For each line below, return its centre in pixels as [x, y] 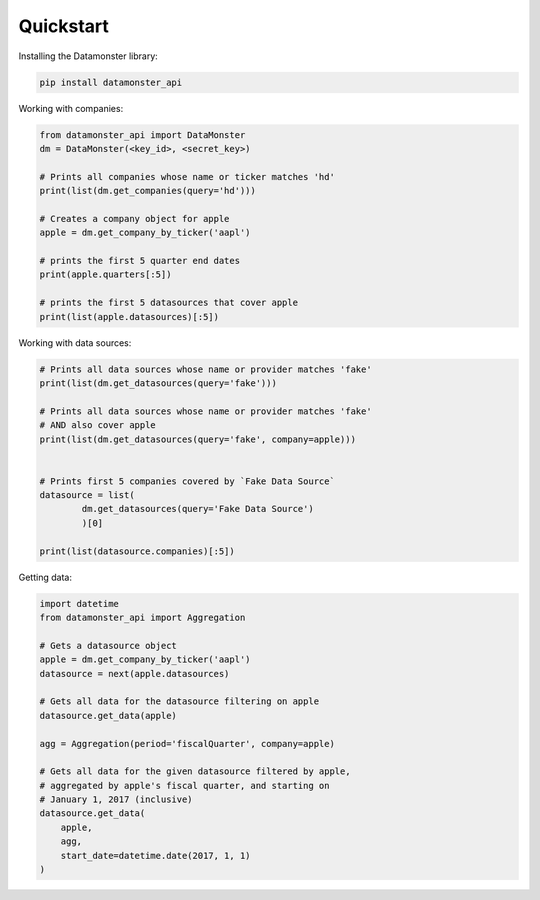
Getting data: [45, 577]
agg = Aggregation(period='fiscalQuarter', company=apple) [187, 743]
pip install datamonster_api [111, 82]
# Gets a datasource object [108, 645]
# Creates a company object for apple [134, 218]
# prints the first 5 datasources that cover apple [169, 303]
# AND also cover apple [98, 425]
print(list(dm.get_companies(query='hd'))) [148, 191]
